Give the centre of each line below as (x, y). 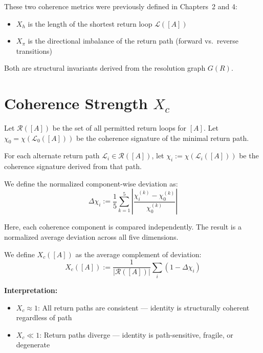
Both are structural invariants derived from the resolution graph (105, 68)
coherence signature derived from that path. (73, 166)
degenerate (33, 345)
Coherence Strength (76, 103)
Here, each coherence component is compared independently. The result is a (123, 227)
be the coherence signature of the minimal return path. (163, 138)
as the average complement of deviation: (138, 254)
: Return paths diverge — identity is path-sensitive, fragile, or (136, 334)
